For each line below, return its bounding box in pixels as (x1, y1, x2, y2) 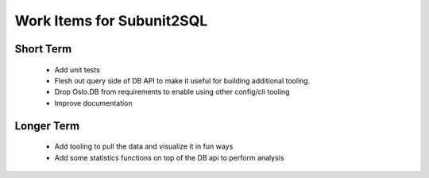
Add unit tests (54, 64, 101, 75)
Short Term (14, 42, 72, 56)
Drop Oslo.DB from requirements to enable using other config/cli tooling (54, 87, 290, 97)
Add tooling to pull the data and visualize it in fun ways (54, 141, 234, 151)
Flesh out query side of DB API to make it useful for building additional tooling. (54, 75, 311, 85)
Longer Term (14, 119, 79, 133)
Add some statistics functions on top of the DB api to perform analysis (54, 153, 284, 162)
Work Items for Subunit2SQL (14, 12, 208, 29)
